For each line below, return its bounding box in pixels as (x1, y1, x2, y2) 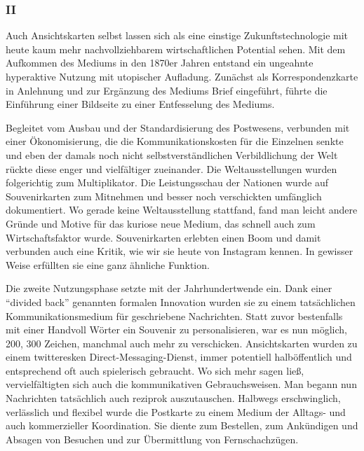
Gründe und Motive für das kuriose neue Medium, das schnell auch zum (6, 216, 316, 230)
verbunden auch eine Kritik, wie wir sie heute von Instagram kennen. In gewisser (6, 244, 353, 258)
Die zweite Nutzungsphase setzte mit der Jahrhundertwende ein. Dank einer (6, 281, 332, 296)
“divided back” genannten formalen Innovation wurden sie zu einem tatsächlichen (6, 294, 356, 309)
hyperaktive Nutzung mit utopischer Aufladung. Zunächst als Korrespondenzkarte (6, 69, 358, 83)
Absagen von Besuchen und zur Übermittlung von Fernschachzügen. (6, 431, 299, 446)
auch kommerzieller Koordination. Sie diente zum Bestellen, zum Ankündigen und (6, 418, 358, 433)
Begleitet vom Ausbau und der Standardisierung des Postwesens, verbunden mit (6, 120, 350, 134)
